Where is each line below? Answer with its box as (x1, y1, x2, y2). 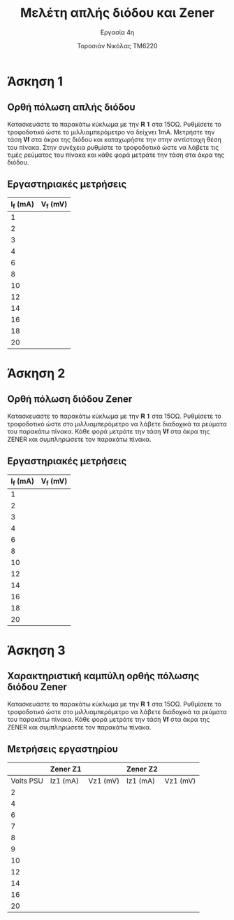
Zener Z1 (50, 764, 82, 774)
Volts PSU (10, 776, 44, 786)
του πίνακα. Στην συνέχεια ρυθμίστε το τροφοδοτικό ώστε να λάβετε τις (7, 143, 219, 151)
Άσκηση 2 (7, 365, 66, 381)
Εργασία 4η (100, 28, 135, 36)
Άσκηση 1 (7, 74, 63, 89)
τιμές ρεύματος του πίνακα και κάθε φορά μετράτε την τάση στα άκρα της (7, 151, 225, 159)
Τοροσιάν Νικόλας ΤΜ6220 (77, 41, 158, 50)
